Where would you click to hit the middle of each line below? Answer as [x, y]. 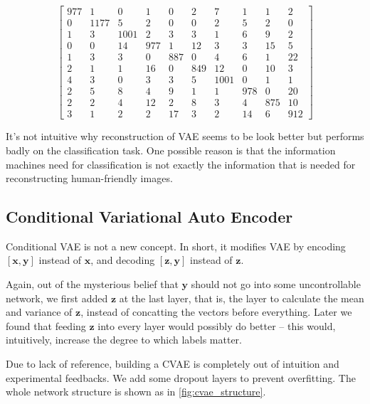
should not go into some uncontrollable [276, 284]
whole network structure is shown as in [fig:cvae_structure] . [136, 392]
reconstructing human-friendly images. [89, 178]
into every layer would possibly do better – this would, [217, 325]
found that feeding [46, 325]
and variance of [39, 312]
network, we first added [57, 298]
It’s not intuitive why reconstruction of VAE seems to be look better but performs [185, 136]
